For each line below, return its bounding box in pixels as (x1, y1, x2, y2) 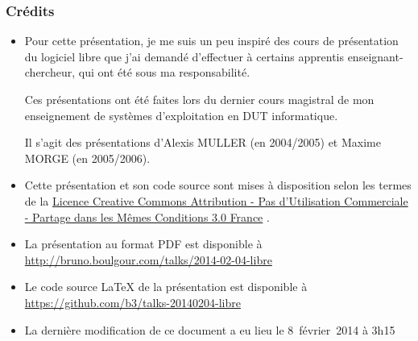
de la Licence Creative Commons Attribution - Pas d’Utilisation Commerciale (24, 192, 408, 209)
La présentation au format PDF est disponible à (24, 235, 263, 252)
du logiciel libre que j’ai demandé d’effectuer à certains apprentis (24, 48, 344, 64)
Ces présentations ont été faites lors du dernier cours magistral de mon (24, 91, 375, 107)
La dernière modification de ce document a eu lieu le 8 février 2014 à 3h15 (24, 321, 395, 338)
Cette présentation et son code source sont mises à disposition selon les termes (24, 177, 412, 193)
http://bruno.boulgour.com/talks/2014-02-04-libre (24, 251, 272, 268)
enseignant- (347, 48, 404, 64)
